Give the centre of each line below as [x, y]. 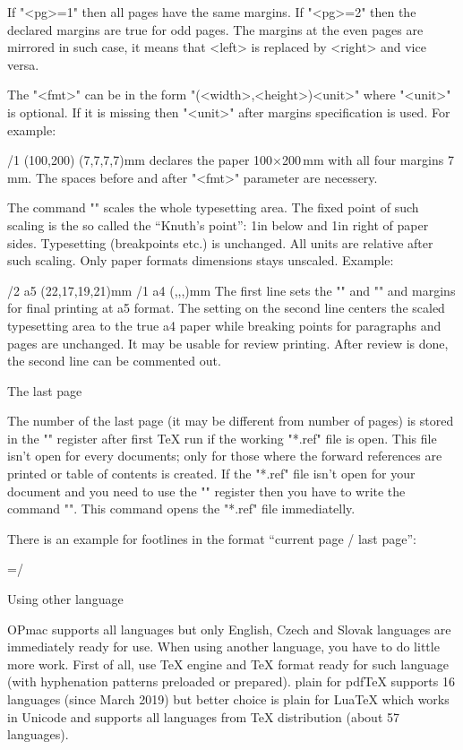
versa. [23, 64]
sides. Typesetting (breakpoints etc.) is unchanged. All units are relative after [220, 242]
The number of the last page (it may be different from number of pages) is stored [231, 421]
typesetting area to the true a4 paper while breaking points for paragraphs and [224, 325]
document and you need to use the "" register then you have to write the [206, 491]
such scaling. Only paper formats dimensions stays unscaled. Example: [201, 260]
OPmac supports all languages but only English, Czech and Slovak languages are [229, 629]
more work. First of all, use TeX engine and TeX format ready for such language [228, 664]
